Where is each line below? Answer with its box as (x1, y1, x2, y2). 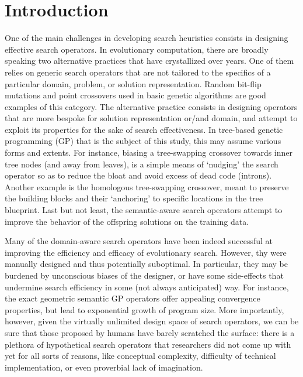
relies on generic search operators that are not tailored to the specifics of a (5, 66, 271, 78)
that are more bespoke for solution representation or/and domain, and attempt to (5, 112, 298, 124)
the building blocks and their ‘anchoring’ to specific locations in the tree (5, 192, 263, 204)
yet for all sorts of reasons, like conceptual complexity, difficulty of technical (5, 349, 276, 362)
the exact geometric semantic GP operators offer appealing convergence (5, 292, 260, 304)
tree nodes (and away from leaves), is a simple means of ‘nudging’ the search (5, 157, 278, 170)
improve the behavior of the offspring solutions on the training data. (5, 215, 249, 227)
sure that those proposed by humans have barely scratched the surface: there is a (5, 326, 295, 338)
